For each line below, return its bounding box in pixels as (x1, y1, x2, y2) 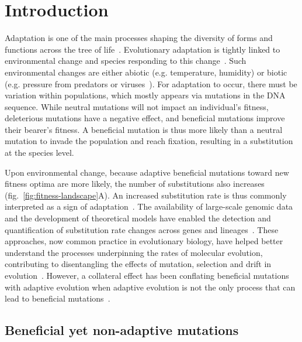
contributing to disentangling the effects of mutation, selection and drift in (5, 258, 272, 270)
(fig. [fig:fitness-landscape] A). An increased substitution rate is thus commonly (5, 189, 287, 201)
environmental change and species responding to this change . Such (5, 54, 247, 67)
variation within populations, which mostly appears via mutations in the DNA (5, 89, 286, 101)
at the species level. (5, 146, 74, 159)
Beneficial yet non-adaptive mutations (5, 321, 239, 339)
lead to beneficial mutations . (5, 292, 110, 305)
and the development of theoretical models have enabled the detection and (5, 212, 271, 224)
